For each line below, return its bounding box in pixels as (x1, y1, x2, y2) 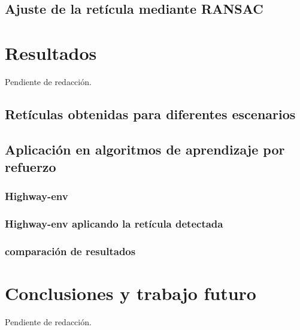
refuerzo (5, 158, 56, 176)
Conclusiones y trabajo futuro (5, 281, 256, 305)
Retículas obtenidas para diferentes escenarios (5, 104, 296, 123)
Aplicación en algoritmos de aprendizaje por (5, 140, 285, 158)
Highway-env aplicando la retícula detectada (5, 216, 223, 231)
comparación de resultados (5, 244, 136, 259)
